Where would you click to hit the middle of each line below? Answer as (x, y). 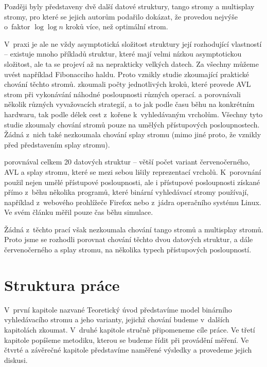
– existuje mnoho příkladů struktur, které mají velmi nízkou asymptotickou (123, 54)
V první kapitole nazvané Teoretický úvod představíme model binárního (118, 309)
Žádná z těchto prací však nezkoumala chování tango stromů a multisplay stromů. (134, 229)
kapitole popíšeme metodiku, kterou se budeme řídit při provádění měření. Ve (127, 340)
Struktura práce (62, 285)
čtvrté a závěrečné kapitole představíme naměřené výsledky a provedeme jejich (128, 350)
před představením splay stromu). (57, 144)
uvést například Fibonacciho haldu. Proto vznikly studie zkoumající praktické (127, 74)
